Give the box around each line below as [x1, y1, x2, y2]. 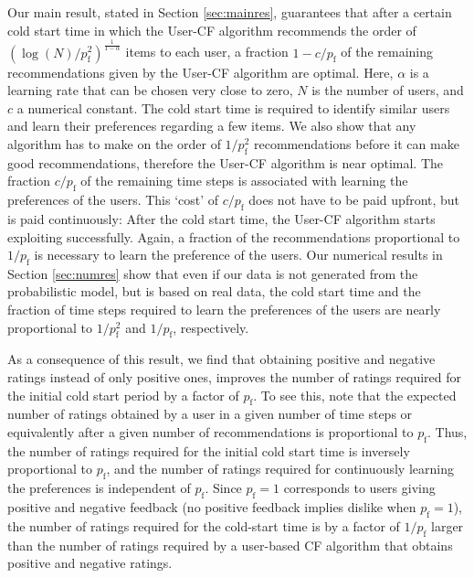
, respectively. [173, 317, 249, 337]
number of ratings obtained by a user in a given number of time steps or [7, 404, 413, 423]
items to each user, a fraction [125, 42, 289, 61]
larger [431, 516, 464, 535]
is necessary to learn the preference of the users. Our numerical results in [34, 245, 443, 264]
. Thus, [427, 423, 468, 442]
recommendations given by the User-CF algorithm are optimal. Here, [7, 62, 394, 81]
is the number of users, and [311, 80, 464, 100]
